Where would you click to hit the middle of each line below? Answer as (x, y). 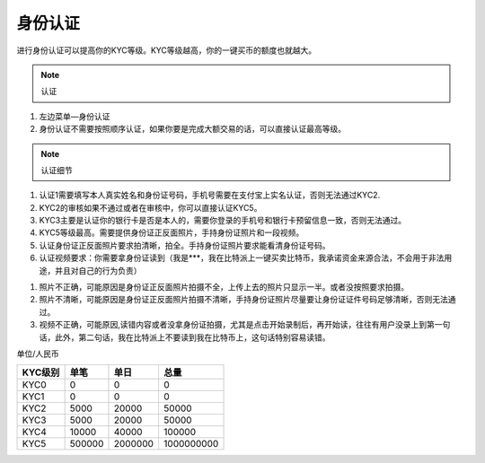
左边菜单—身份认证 (75, 116)
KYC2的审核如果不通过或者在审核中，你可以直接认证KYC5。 (150, 207)
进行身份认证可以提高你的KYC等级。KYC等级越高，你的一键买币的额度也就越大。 (167, 50)
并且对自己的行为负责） (98, 270)
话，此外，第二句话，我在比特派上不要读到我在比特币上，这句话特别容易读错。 (185, 337)
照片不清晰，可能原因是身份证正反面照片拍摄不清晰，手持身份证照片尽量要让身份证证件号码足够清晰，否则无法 (243, 300)
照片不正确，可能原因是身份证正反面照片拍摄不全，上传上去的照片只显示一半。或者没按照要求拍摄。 (224, 287)
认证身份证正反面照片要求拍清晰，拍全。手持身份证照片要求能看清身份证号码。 (185, 245)
